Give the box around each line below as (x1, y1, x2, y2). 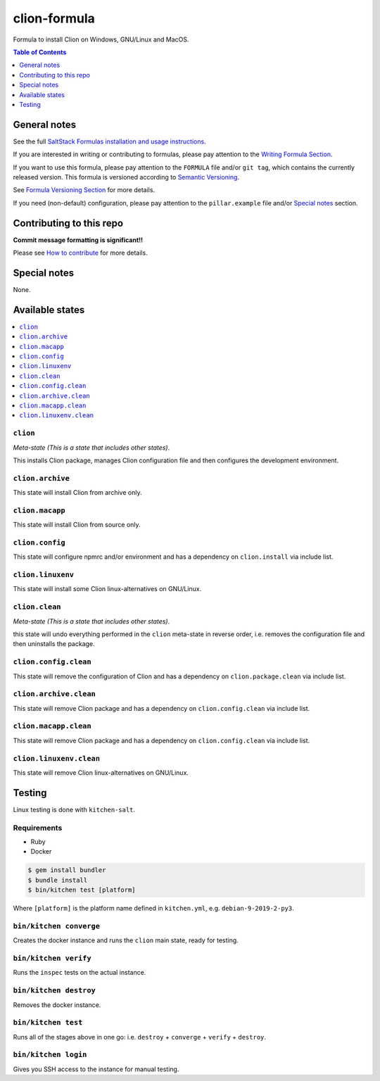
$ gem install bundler (27, 866, 106, 874)
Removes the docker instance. (13, 1000, 101, 1009)
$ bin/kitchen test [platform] (27, 886, 137, 894)
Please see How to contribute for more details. (13, 248, 148, 257)
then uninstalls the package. (13, 640, 95, 648)
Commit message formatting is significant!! (13, 236, 144, 244)
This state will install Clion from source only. (13, 521, 141, 529)
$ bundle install (27, 876, 88, 884)
